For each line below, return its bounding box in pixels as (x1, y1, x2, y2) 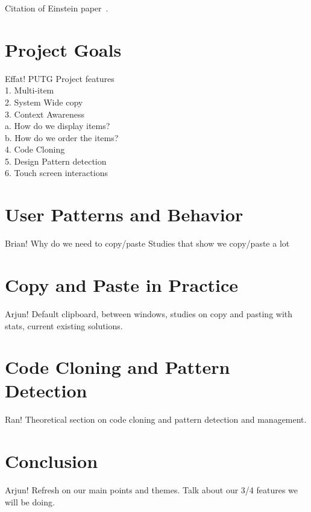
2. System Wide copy (5, 95, 83, 108)
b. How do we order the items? (5, 131, 119, 144)
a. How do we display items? (5, 119, 110, 132)
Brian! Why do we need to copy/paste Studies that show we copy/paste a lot (5, 237, 290, 250)
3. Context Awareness (5, 107, 85, 120)
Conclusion (5, 449, 98, 473)
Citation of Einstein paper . (5, 2, 108, 14)
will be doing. (5, 495, 55, 508)
